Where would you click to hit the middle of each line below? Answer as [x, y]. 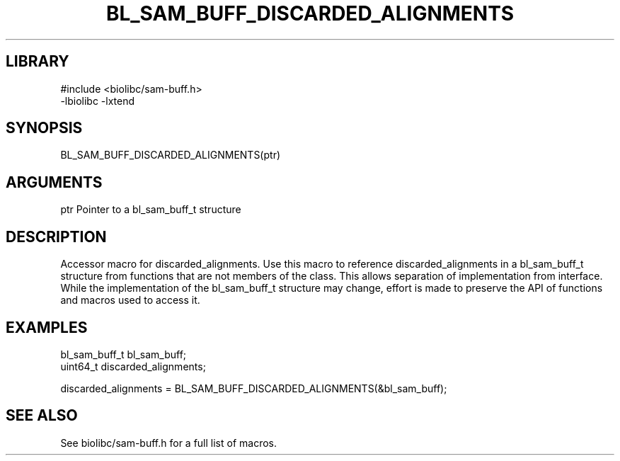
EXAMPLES [47, 327]
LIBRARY [38, 62]
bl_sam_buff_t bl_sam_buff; [124, 354]
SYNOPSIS [44, 128]
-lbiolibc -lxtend [98, 101]
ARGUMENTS [54, 182]
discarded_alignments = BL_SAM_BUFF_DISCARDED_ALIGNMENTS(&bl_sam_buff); [254, 388]
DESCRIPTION [56, 237]
